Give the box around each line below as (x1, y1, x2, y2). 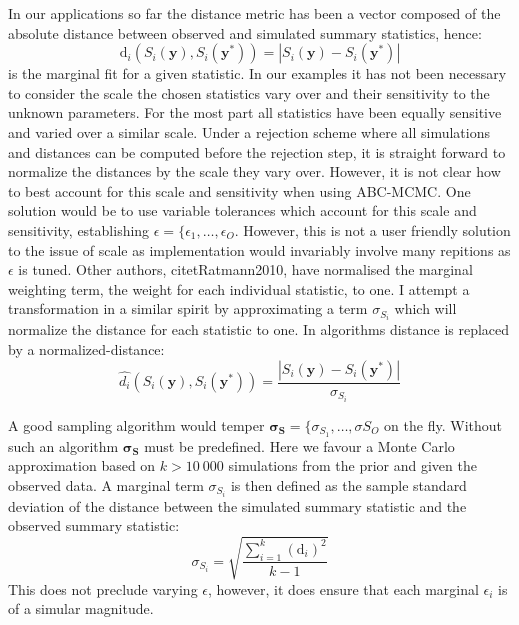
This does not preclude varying (8, 578, 198, 599)
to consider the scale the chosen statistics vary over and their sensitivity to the (8, 82, 490, 103)
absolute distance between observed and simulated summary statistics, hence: (8, 22, 482, 43)
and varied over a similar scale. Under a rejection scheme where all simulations (8, 121, 491, 142)
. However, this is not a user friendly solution (234, 219, 511, 240)
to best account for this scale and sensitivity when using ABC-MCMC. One (8, 180, 471, 201)
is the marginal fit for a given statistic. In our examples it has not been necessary (8, 63, 507, 84)
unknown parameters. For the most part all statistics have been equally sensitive (8, 102, 502, 123)
